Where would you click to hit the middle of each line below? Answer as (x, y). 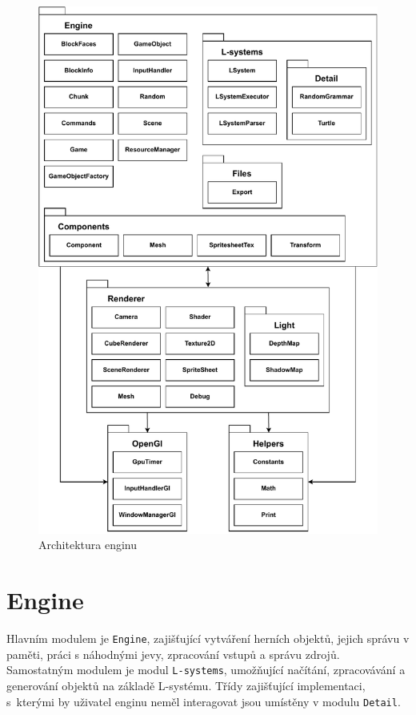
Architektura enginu (88, 545)
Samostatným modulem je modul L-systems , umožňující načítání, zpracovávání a (206, 670)
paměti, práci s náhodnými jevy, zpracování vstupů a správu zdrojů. (173, 654)
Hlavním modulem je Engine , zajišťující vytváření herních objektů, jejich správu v (208, 638)
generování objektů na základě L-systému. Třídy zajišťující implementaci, (186, 686)
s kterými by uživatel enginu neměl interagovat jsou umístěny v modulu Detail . (204, 701)
